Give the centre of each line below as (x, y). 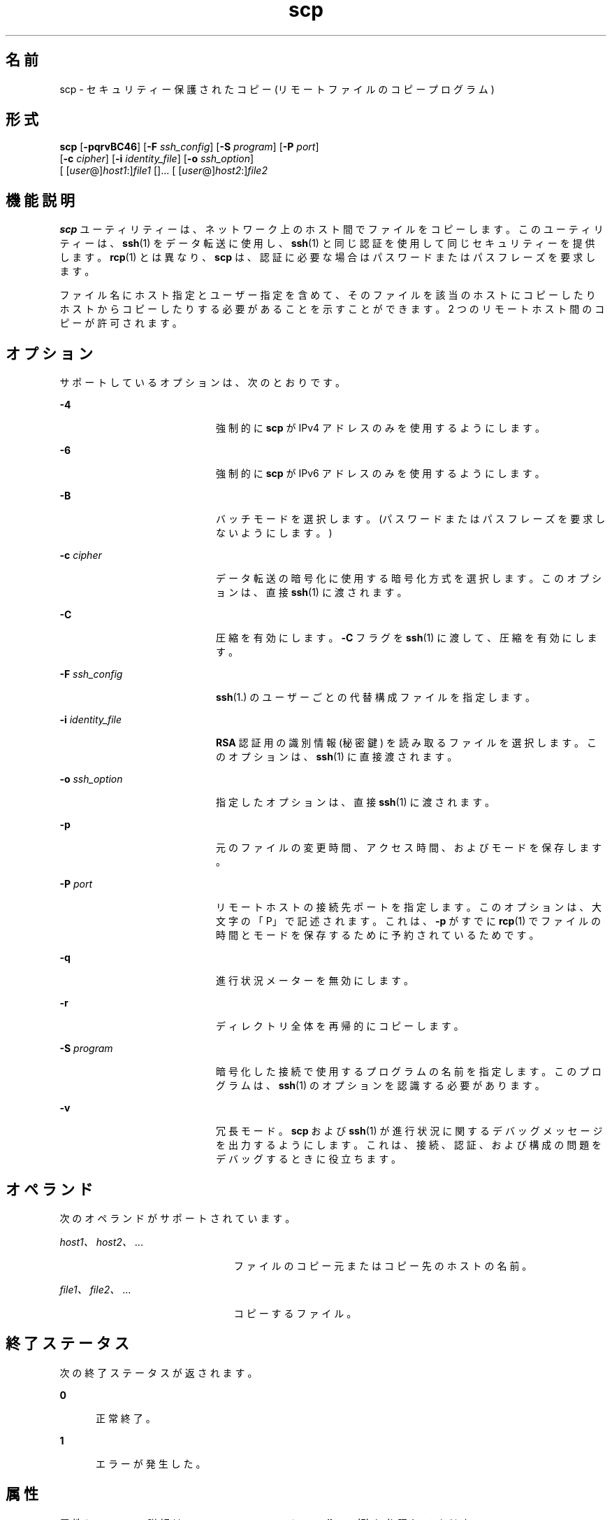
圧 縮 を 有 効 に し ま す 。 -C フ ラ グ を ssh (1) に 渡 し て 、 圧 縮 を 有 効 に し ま (407, 638)
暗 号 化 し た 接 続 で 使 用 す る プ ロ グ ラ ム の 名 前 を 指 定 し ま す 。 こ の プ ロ (409, 1072)
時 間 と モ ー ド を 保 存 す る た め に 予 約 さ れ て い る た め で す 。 (378, 935)
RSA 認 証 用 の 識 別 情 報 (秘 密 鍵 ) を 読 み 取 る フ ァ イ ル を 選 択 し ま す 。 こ (407, 743)
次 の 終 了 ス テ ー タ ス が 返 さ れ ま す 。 (159, 1372)
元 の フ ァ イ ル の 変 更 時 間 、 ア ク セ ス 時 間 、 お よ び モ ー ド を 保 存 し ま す (409, 848)
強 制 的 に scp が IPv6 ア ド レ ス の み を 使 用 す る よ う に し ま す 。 (380, 474)
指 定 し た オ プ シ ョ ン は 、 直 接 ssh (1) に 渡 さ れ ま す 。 (356, 802)
